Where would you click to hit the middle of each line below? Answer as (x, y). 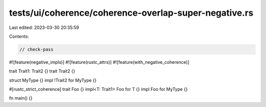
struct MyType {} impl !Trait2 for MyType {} (53, 80)
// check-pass (36, 49)
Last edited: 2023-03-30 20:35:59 (44, 27)
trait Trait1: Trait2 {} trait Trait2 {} (42, 71)
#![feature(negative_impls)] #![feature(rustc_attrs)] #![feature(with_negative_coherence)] (99, 62)
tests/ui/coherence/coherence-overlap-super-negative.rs (131, 13)
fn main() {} (21, 98)
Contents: (19, 36)
